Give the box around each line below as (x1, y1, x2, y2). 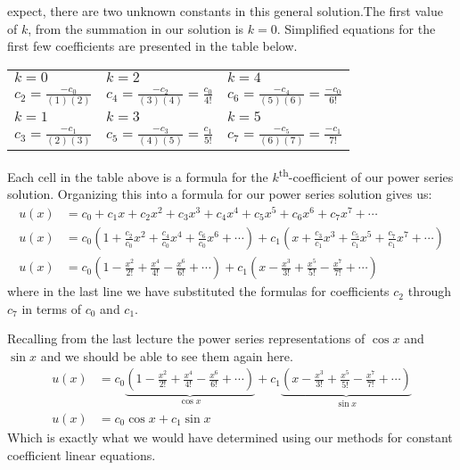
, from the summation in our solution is (28, 19, 244, 37)
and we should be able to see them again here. (40, 346, 293, 365)
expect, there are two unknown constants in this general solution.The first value (7, 2, 443, 20)
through (407, 282, 451, 301)
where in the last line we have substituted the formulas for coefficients (7, 282, 390, 301)
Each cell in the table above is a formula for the (7, 167, 268, 186)
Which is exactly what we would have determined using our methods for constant (7, 427, 453, 446)
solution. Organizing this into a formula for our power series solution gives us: (7, 185, 432, 203)
